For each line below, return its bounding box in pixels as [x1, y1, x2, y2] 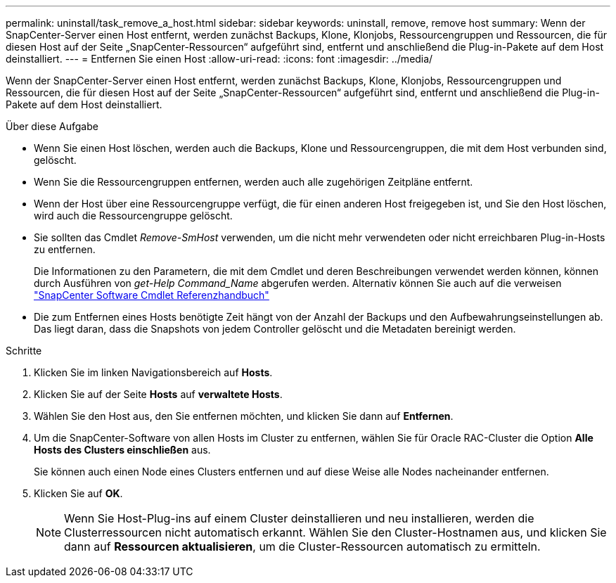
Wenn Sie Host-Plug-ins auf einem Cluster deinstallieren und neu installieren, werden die [64, 511, 534, 525]
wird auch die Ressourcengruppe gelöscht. [34, 210, 233, 222]
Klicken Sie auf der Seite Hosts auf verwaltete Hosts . [34, 388, 283, 400]
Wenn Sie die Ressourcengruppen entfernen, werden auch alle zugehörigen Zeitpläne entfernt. [34, 176, 473, 188]
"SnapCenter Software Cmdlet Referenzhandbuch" [34, 289, 269, 301]
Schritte [6, 345, 42, 357]
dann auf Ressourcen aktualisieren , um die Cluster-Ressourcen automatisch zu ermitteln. [64, 539, 541, 553]
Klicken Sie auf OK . [34, 487, 123, 499]
